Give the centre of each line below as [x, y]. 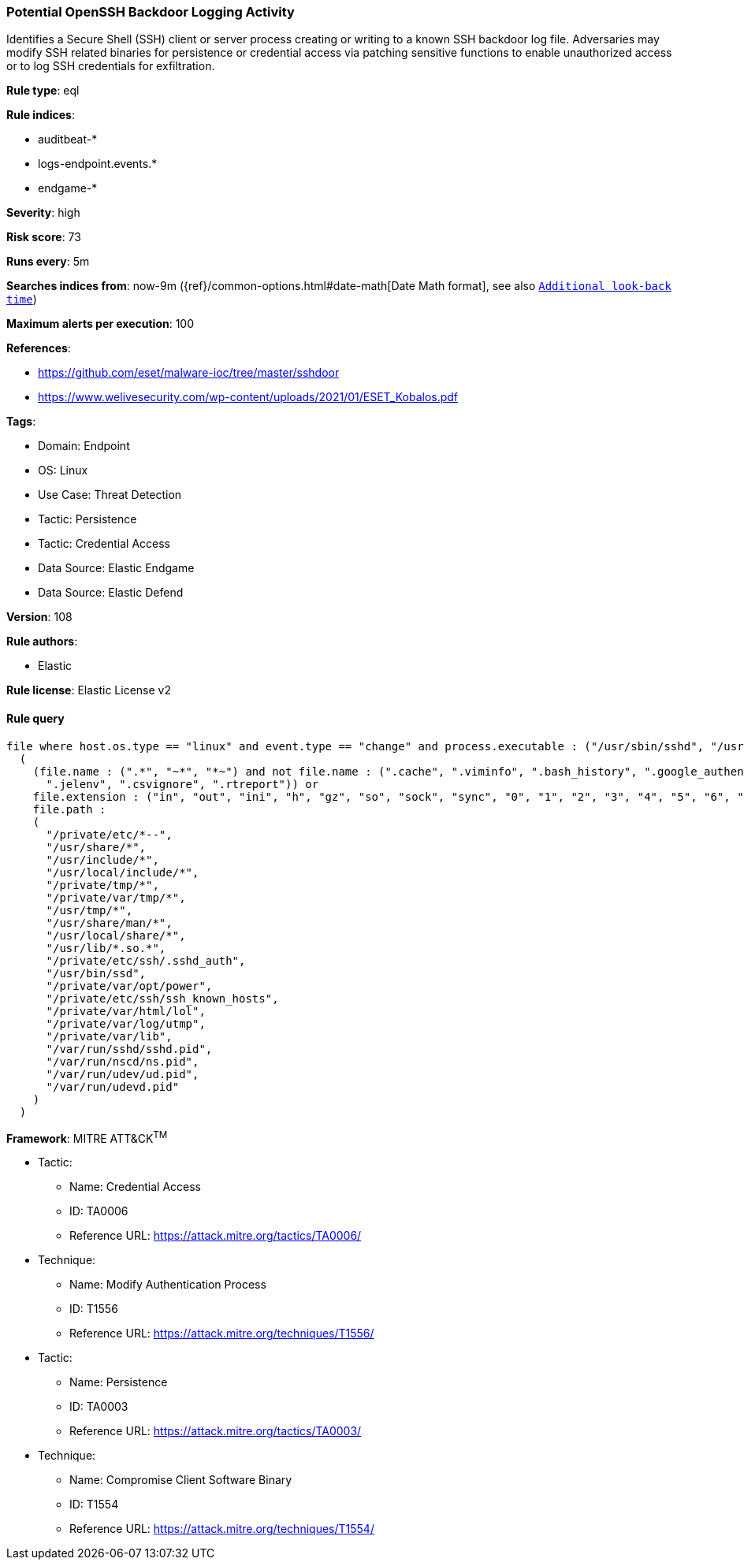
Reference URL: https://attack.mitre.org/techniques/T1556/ [222, 1334]
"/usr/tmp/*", [89, 910]
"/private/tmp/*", [102, 885]
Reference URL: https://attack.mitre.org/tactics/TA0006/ [216, 1236]
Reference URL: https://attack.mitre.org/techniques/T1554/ [222, 1529]
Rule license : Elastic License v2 [89, 690]
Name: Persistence [119, 1382]
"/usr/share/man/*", [109, 922]
